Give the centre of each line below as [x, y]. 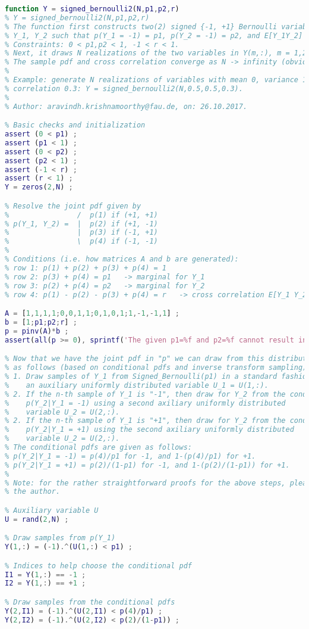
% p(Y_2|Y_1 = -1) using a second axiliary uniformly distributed [145, 403]
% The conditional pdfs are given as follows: [98, 447]
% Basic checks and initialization [75, 125]
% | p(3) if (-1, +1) [81, 233]
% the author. [33, 492]
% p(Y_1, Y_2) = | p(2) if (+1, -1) [81, 224]
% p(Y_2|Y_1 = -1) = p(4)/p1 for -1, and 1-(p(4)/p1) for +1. [130, 456]
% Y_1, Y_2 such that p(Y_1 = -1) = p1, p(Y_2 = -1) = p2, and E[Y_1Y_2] [154, 35]
